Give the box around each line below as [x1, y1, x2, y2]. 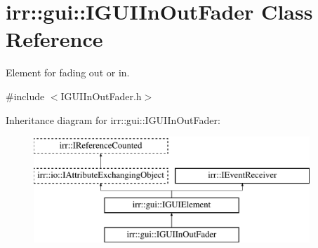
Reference [6, 25, 103, 53]
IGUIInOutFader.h [60, 88, 142, 103]
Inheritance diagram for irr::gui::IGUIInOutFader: [6, 112, 220, 127]
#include [6, 88, 45, 103]
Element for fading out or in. [6, 65, 130, 80]
